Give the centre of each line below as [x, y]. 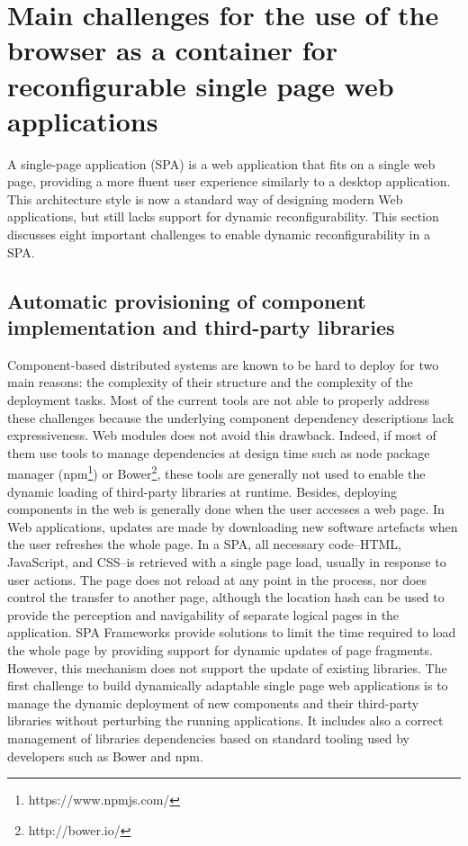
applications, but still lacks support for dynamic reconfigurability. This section [223, 216]
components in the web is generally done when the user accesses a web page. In [226, 509]
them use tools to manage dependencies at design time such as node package [219, 452]
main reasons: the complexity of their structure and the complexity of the [210, 382]
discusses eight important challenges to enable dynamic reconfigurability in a [219, 234]
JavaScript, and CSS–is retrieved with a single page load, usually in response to [227, 562]
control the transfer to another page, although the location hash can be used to [226, 597]
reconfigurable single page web [201, 85]
